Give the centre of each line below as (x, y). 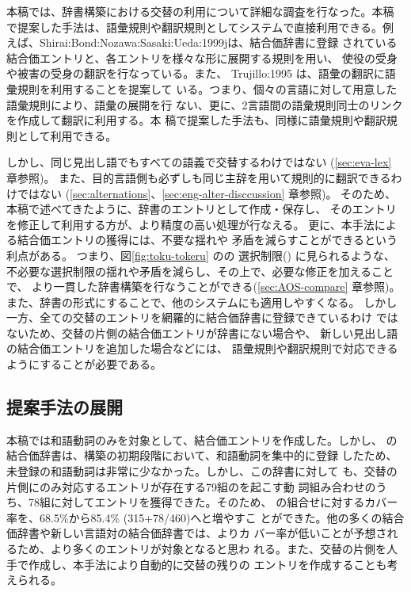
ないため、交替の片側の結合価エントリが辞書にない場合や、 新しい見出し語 (202, 332)
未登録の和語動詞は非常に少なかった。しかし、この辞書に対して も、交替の (202, 471)
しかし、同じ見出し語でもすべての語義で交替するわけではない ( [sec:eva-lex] (199, 162)
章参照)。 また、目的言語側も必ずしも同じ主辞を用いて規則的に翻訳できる (199, 177)
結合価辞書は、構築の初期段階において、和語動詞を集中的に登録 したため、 (202, 455)
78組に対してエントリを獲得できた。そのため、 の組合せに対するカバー (213, 502)
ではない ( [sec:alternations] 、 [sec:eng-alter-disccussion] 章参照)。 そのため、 (207, 193)
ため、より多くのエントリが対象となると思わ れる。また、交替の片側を (202, 549)
